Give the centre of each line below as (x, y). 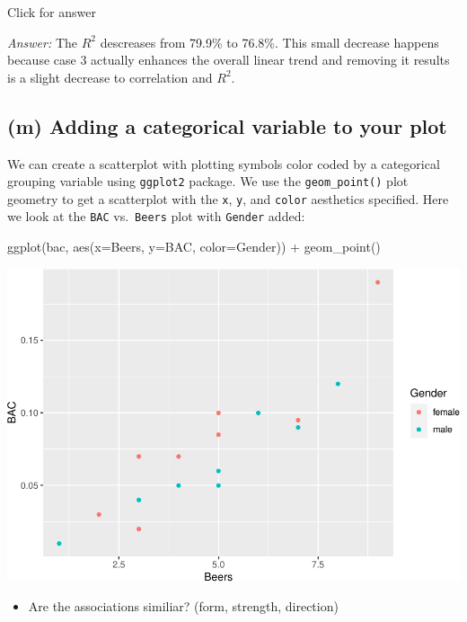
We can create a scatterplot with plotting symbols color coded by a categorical (224, 163)
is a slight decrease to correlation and (110, 77)
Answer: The (43, 42)
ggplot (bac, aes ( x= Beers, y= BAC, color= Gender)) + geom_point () (194, 247)
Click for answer (52, 12)
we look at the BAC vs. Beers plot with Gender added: (156, 216)
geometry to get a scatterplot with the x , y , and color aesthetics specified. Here (228, 198)
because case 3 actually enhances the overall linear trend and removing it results (229, 60)
